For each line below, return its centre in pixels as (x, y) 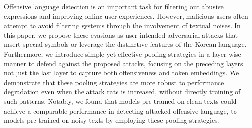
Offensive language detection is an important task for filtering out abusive (114, 6)
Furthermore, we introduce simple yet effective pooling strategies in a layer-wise (123, 53)
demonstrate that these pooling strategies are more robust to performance (114, 82)
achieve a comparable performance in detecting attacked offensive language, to (120, 110)
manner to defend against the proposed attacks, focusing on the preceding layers (124, 63)
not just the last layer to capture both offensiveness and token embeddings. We (122, 73)
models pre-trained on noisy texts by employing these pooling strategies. (112, 120)
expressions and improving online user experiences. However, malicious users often (126, 16)
